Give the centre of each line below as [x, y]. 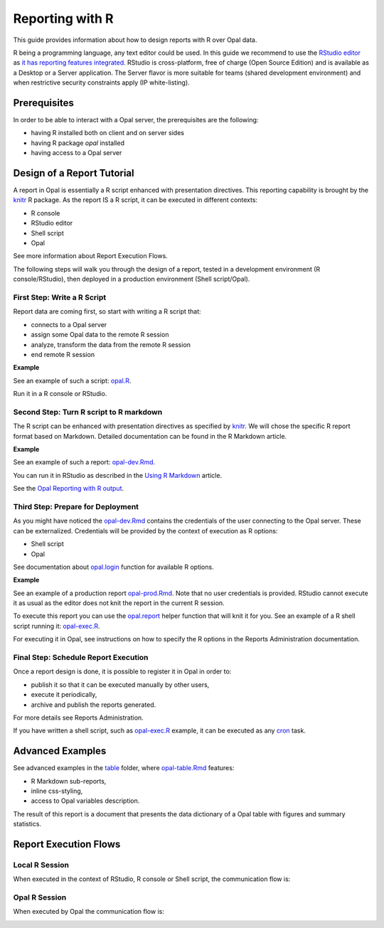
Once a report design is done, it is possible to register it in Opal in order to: [122, 671]
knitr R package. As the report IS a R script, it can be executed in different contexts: [135, 200]
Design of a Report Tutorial [74, 173]
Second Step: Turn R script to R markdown [88, 412]
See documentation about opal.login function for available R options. [113, 567]
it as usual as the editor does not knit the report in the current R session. [119, 603]
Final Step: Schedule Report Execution [81, 657]
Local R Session [41, 865]
